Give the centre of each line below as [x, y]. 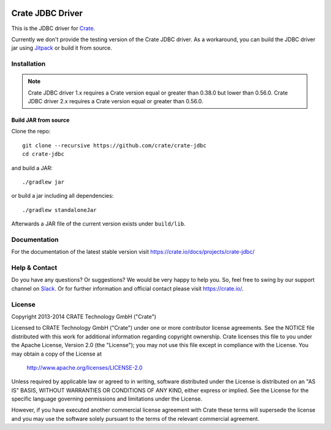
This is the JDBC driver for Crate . [53, 28]
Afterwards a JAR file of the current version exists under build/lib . [98, 224]
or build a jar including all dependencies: [63, 196]
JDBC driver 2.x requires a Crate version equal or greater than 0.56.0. [116, 101]
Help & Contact [34, 268]
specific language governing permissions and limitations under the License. [107, 399]
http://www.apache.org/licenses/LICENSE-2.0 [85, 367]
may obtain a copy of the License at [57, 354]
